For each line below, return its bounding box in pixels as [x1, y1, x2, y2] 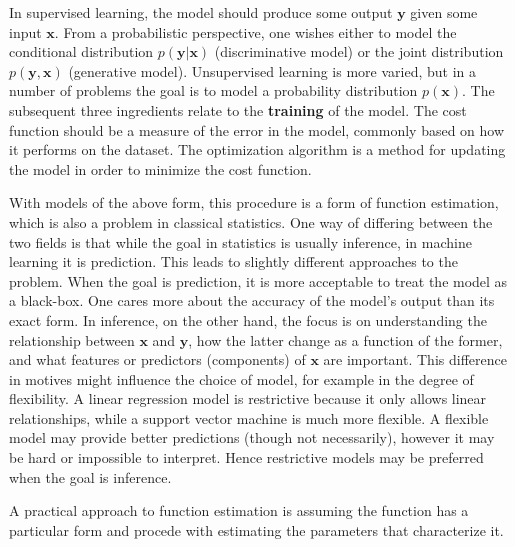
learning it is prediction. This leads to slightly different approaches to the [9, 251, 458, 272]
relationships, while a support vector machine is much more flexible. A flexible [9, 407, 489, 428]
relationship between [9, 329, 135, 350]
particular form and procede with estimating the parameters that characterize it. [9, 519, 504, 540]
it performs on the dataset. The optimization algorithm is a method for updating [9, 139, 506, 160]
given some [410, 2, 478, 22]
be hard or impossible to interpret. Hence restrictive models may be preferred [9, 447, 484, 468]
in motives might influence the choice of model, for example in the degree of [9, 368, 474, 389]
